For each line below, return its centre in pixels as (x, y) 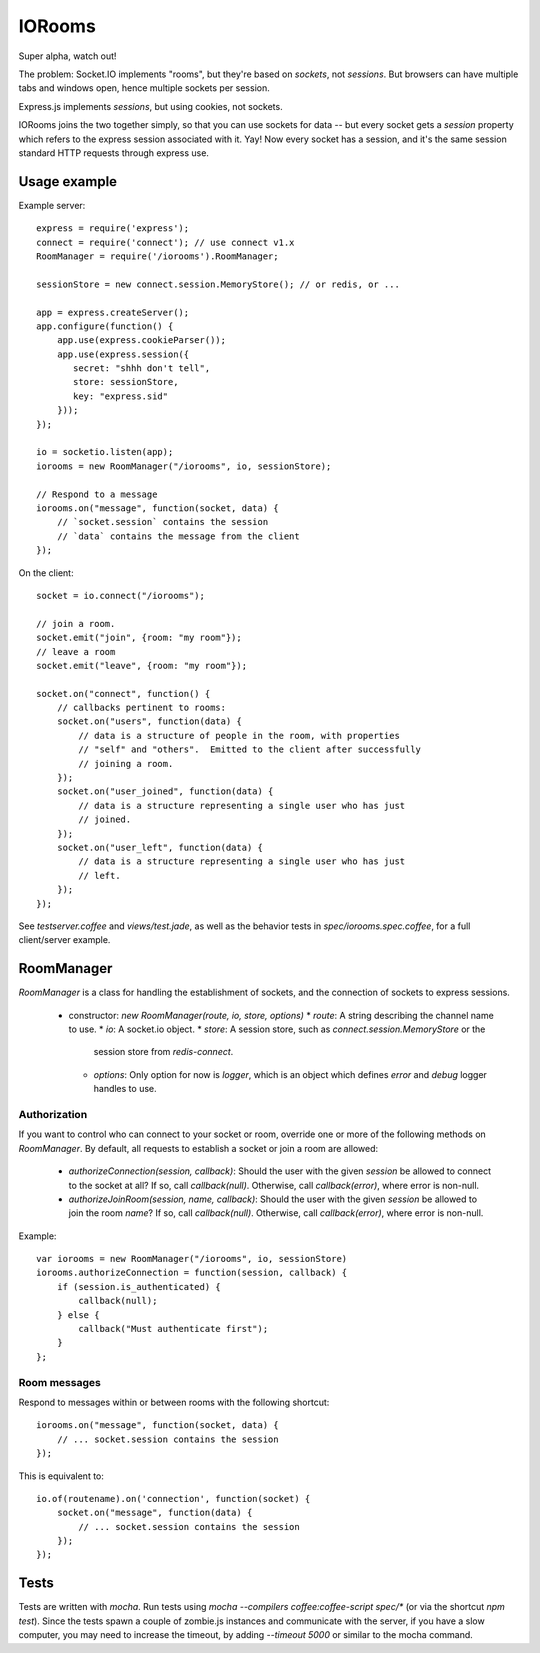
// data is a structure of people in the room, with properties (239, 735)
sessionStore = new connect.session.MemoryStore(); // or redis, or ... (218, 284)
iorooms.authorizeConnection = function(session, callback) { (192, 1273)
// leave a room (76, 651)
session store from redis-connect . (163, 1052)
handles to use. (125, 1089)
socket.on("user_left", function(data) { (160, 847)
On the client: (46, 572)
